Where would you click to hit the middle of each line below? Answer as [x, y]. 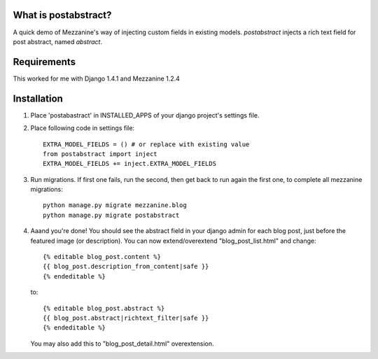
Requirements [44, 62]
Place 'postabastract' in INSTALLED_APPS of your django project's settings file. [145, 115]
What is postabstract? [62, 15]
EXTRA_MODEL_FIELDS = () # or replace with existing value [146, 144]
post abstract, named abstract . [58, 41]
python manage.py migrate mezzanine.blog [115, 205]
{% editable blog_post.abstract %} [104, 308]
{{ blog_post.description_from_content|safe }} [126, 267]
